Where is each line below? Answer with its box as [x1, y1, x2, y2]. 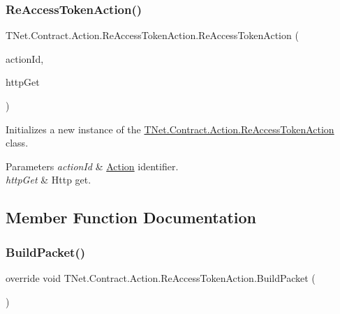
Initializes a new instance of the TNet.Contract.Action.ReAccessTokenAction [6, 121, 334, 136]
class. [6, 135, 29, 150]
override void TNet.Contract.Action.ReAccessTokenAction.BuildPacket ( [6, 270, 316, 285]
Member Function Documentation [6, 207, 257, 228]
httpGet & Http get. [6, 172, 91, 187]
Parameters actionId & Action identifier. [6, 158, 179, 173]
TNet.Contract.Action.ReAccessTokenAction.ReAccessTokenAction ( [6, 28, 299, 43]
